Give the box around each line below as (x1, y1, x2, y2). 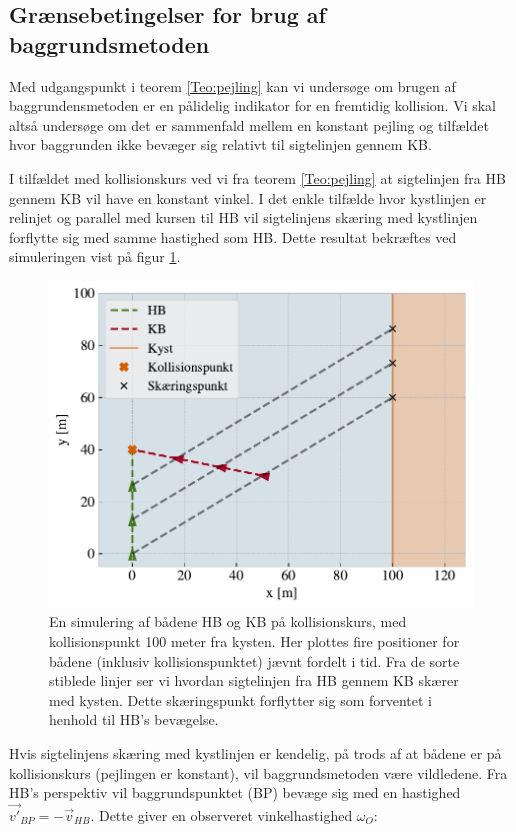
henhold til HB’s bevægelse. (49, 709, 219, 730)
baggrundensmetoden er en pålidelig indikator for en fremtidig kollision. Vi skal (9, 95, 496, 116)
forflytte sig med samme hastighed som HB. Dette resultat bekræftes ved (9, 226, 457, 247)
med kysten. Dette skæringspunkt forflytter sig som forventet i (49, 689, 433, 710)
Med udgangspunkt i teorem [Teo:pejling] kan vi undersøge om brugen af (9, 75, 456, 96)
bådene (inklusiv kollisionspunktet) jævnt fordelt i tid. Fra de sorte (49, 650, 460, 671)
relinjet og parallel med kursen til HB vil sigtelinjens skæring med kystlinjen (9, 207, 478, 228)
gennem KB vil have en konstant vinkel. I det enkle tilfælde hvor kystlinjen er (9, 187, 487, 208)
